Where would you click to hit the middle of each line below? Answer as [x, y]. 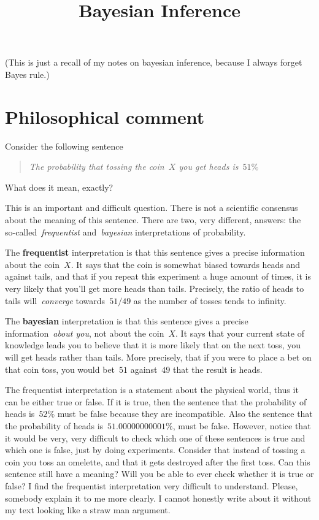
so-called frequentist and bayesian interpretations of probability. [125, 231]
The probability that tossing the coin [97, 166]
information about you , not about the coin [85, 333]
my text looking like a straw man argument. [88, 510]
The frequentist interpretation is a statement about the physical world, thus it [152, 390]
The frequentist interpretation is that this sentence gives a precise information [155, 252]
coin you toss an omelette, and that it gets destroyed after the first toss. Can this [158, 461]
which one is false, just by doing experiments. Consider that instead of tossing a [155, 450]
